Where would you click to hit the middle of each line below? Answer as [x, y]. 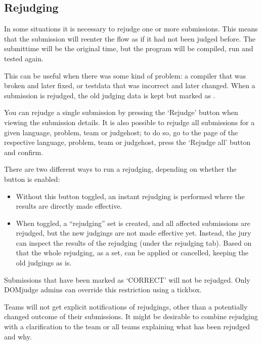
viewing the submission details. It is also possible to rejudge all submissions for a [129, 122]
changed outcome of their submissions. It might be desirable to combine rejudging [131, 316]
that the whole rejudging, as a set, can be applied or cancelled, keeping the [132, 253]
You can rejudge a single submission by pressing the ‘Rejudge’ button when [121, 112]
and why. [18, 336]
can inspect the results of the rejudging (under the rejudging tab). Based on [134, 242]
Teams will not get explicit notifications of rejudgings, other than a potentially [126, 306]
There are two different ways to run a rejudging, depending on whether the [120, 169]
